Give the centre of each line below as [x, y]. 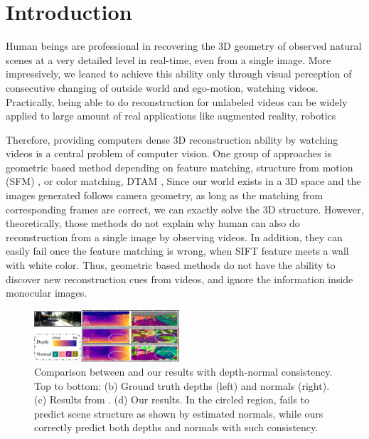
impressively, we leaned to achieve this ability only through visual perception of [179, 74]
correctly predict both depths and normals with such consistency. [176, 427]
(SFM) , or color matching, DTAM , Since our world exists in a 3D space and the [183, 181]
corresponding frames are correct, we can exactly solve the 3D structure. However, [185, 209]
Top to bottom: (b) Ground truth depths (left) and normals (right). [182, 385]
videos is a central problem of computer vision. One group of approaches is [169, 153]
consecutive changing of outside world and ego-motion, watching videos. [162, 87]
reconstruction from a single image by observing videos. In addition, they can [174, 237]
